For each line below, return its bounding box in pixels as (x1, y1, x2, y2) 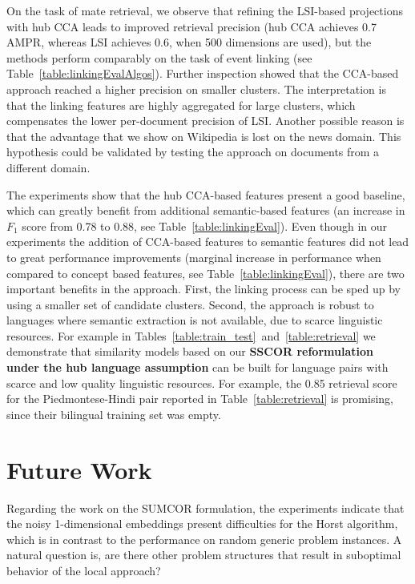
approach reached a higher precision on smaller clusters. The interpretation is (6, 80, 386, 97)
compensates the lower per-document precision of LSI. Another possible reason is (6, 112, 405, 129)
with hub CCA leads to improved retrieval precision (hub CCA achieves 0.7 (6, 18, 377, 34)
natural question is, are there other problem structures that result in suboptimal (6, 546, 401, 563)
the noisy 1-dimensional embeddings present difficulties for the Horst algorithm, (6, 515, 398, 532)
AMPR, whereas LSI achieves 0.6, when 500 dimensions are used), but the (6, 34, 372, 50)
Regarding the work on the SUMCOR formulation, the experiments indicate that (6, 499, 405, 516)
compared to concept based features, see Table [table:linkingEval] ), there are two (6, 264, 405, 281)
